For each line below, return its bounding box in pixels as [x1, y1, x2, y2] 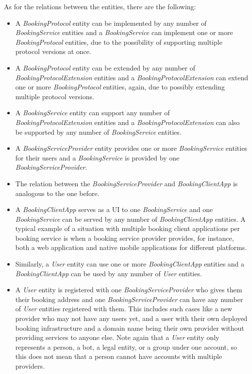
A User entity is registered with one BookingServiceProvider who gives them [15, 285, 242, 295]
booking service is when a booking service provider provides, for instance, [15, 232, 234, 243]
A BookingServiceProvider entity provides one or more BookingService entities [15, 143, 247, 153]
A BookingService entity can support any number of [15, 107, 170, 118]
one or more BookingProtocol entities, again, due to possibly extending [15, 82, 225, 92]
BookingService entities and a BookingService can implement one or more [15, 27, 233, 37]
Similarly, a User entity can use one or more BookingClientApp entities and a [15, 259, 245, 269]
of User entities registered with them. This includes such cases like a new [15, 303, 233, 314]
